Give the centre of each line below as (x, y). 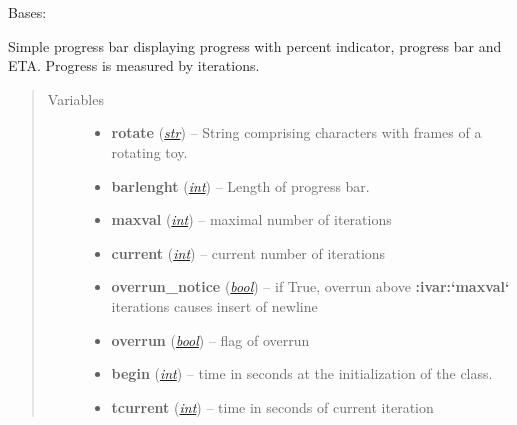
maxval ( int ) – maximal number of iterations (251, 219)
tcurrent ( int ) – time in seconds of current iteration (272, 406)
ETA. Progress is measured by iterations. (134, 65)
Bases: (27, 12)
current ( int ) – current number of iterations (248, 252)
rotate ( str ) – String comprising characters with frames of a (296, 132)
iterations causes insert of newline (214, 305)
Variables (75, 98)
